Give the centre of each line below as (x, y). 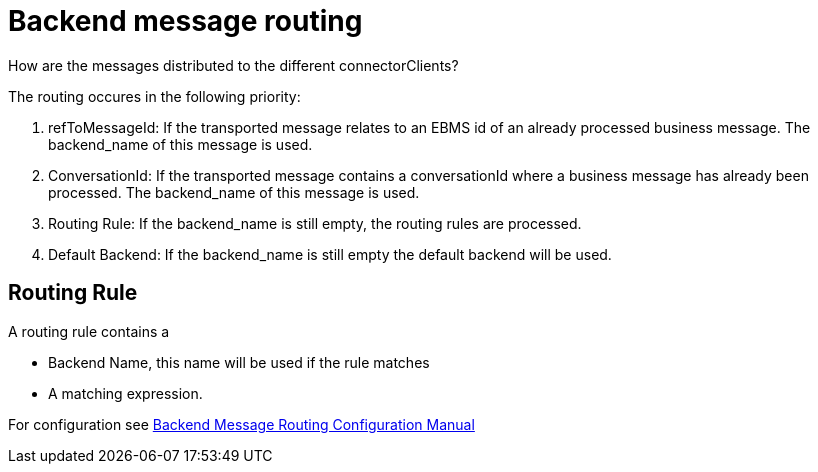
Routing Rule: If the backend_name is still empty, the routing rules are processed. (315, 223)
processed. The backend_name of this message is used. (234, 192)
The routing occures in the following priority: (154, 96)
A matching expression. (125, 393)
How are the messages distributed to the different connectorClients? (233, 65)
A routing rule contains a (89, 331)
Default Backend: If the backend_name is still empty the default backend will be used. (330, 254)
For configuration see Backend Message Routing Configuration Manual (241, 424)
